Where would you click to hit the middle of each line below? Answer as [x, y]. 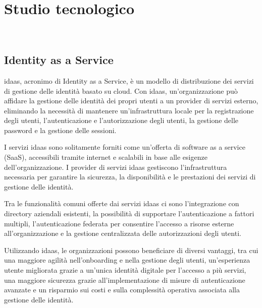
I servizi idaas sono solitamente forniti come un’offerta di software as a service [125, 147]
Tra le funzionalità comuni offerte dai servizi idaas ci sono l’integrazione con [122, 203]
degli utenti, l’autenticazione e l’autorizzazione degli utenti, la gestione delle [121, 120]
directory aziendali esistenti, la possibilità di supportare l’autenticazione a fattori [129, 213]
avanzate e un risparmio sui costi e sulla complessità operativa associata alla [122, 290]
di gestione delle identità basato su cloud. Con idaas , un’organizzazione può [121, 90]
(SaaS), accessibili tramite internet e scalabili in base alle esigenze [106, 157]
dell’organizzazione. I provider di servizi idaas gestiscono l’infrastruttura [116, 167]
